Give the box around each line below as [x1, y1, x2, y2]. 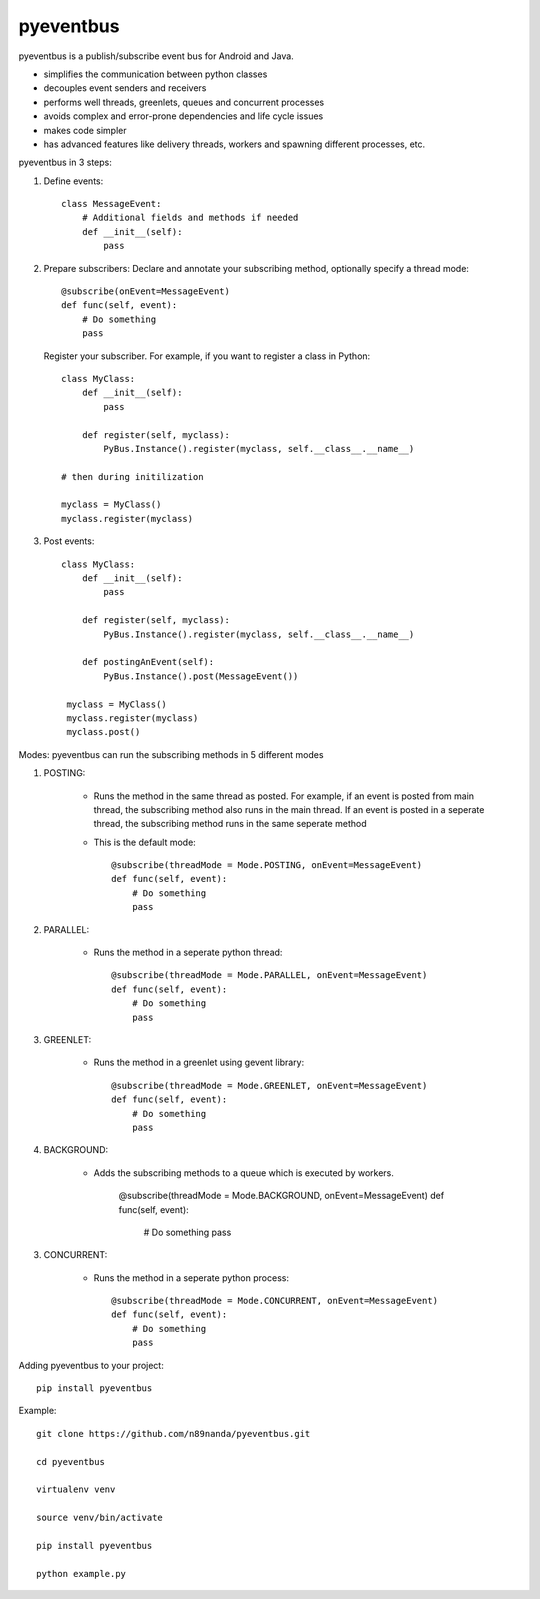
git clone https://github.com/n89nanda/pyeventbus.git [36, 1428, 311, 1439]
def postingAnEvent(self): [81, 656, 215, 668]
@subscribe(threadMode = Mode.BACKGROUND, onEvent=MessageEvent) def [118, 1190, 445, 1202]
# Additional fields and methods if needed [81, 212, 299, 224]
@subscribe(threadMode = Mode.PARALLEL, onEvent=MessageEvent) [111, 970, 428, 981]
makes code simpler [43, 124, 127, 136]
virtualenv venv [36, 1484, 116, 1495]
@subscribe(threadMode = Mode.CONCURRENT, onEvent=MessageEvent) [111, 1295, 439, 1307]
